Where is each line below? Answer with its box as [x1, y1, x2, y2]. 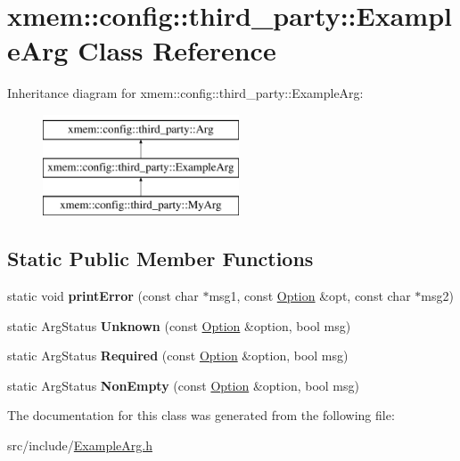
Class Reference [78, 32, 276, 69]
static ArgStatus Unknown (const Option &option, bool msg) [7, 316, 351, 335]
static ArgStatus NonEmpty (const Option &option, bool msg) [7, 376, 359, 394]
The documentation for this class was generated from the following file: [7, 406, 395, 425]
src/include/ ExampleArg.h [7, 436, 152, 455]
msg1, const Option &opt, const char [209, 287, 411, 305]
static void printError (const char [7, 287, 199, 305]
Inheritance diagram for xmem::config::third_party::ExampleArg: [7, 84, 364, 102]
